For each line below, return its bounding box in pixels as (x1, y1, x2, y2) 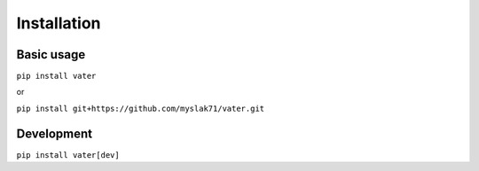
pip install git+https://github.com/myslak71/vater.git (16, 103, 265, 113)
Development (16, 126, 93, 141)
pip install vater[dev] (16, 150, 120, 159)
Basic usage (16, 47, 86, 62)
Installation (16, 13, 101, 33)
